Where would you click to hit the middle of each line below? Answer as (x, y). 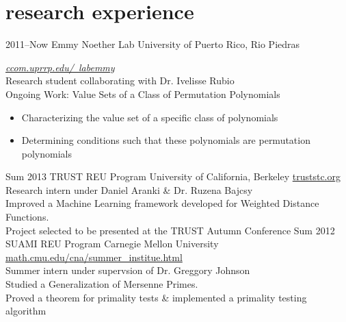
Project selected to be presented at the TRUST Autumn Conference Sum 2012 (170, 230)
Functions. (27, 217)
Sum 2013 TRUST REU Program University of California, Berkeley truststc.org (173, 176)
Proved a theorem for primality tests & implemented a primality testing (156, 297)
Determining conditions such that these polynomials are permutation (166, 140)
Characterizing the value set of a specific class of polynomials (150, 117)
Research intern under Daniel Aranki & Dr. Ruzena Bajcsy (129, 189)
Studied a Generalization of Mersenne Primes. (102, 284)
